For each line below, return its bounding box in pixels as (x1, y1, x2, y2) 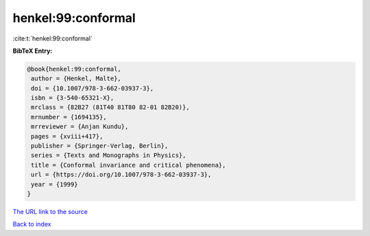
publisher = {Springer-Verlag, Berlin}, (31, 142, 169, 150)
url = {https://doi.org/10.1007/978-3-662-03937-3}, (31, 171, 212, 178)
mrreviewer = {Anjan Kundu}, (31, 123, 129, 130)
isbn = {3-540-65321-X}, (31, 94, 114, 102)
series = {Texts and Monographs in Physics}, (31, 152, 186, 159)
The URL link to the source (12, 207, 88, 215)
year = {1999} (31, 180, 78, 188)
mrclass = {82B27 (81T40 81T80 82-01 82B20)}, (31, 104, 190, 111)
